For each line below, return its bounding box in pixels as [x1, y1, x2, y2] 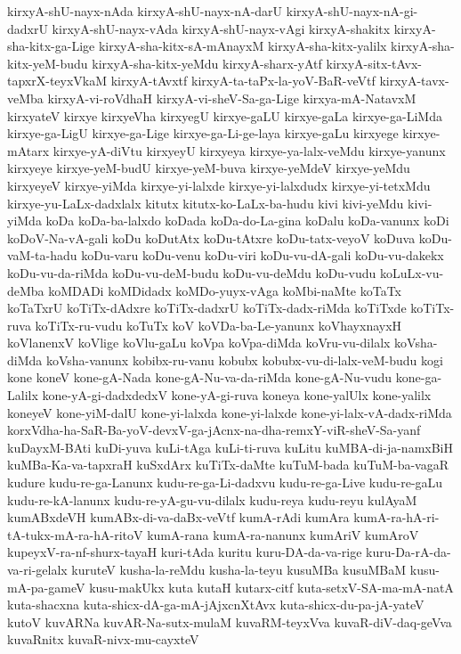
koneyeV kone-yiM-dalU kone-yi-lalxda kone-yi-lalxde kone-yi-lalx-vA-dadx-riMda [7, 403, 452, 421]
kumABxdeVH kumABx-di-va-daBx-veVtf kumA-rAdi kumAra [7, 508, 350, 527]
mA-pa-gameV [7, 577, 85, 596]
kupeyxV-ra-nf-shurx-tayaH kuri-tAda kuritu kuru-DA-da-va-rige [7, 543, 362, 561]
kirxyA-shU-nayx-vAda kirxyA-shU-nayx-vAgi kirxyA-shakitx [52, 19, 391, 37]
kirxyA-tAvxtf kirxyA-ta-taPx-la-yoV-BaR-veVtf [110, 71, 376, 90]
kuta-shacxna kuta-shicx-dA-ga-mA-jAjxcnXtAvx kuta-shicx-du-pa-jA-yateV [7, 595, 425, 614]
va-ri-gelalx [7, 560, 68, 578]
